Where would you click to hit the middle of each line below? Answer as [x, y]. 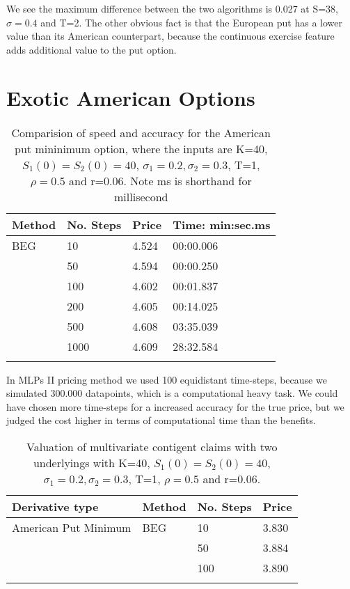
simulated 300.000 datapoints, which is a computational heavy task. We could [172, 393]
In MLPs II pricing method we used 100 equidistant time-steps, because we [167, 379]
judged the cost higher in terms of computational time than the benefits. [161, 420]
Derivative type [55, 506]
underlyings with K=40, [92, 462]
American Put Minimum [72, 527]
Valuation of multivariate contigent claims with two [152, 446]
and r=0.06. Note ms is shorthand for [160, 180]
